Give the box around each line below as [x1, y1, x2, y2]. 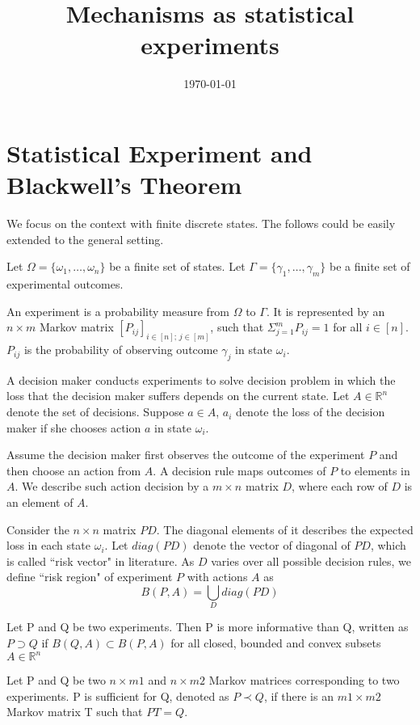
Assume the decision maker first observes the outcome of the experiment [6, 446, 365, 463]
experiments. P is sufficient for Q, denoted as [6, 687, 229, 704]
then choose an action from [6, 462, 141, 478]
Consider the [6, 521, 69, 537]
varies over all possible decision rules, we [211, 552, 412, 569]
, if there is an [263, 687, 334, 704]
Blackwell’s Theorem [6, 168, 242, 201]
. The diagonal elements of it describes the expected [156, 521, 414, 537]
